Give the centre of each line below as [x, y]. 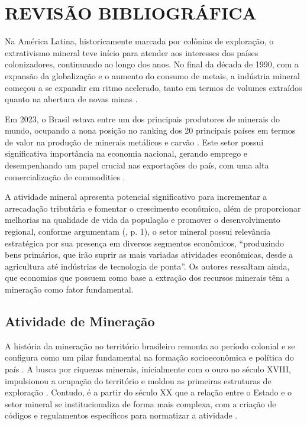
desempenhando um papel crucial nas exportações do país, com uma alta [137, 165]
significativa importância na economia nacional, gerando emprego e [126, 153]
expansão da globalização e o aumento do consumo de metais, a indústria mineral [152, 75]
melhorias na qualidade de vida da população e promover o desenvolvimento [143, 220]
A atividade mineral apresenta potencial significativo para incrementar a [136, 197]
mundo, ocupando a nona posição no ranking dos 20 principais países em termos [150, 130]
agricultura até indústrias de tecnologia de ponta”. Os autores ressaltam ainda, [147, 266]
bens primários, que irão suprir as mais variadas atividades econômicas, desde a [149, 254]
